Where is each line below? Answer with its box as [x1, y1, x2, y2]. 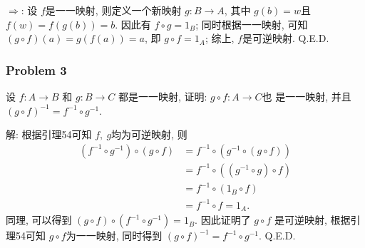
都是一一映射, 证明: [118, 89, 207, 103]
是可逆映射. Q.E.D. [242, 31, 329, 46]
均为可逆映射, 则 [111, 127, 187, 142]
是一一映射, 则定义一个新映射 [45, 3, 182, 17]
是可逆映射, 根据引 [274, 212, 361, 227]
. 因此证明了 [195, 212, 251, 227]
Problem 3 [6, 61, 67, 78]
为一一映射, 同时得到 [66, 228, 163, 243]
